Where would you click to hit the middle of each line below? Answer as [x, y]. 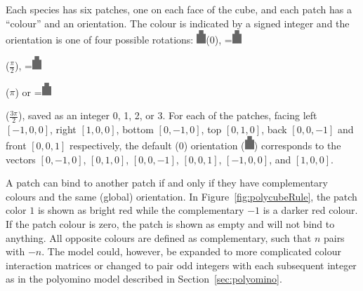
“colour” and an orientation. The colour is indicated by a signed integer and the [178, 23]
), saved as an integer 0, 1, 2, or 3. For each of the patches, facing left [167, 115]
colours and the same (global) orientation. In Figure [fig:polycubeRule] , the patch [181, 196]
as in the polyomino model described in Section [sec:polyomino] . [144, 279]
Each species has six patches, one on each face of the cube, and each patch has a [179, 9]
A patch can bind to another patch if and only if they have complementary [167, 183]
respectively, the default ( [124, 145]
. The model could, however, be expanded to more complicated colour [191, 251]
